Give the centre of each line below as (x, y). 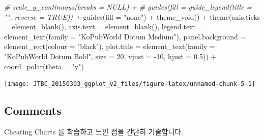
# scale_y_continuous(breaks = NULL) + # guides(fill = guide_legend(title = (128, 7)
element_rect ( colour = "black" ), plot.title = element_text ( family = (110, 46)
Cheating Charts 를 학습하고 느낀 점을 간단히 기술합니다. (94, 132)
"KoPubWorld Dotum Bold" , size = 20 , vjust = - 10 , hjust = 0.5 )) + (110, 56)
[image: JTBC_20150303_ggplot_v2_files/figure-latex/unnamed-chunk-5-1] (130, 84)
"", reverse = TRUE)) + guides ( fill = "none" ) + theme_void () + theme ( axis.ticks (132, 16)
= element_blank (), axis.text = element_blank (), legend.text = (104, 27)
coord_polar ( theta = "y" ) (44, 66)
